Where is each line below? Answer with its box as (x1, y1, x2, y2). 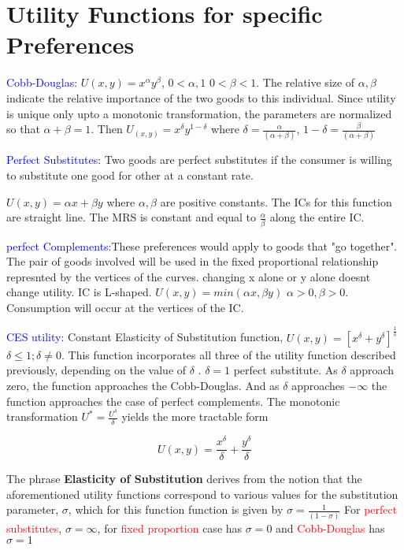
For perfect (344, 501, 398, 518)
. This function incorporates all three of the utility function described (61, 346, 396, 362)
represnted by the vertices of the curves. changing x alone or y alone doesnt (6, 268, 371, 284)
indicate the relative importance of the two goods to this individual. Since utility (6, 89, 396, 106)
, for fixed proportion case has (97, 519, 243, 536)
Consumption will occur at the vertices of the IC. (6, 299, 244, 315)
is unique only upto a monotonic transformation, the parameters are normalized (6, 105, 392, 121)
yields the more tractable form (121, 408, 269, 425)
